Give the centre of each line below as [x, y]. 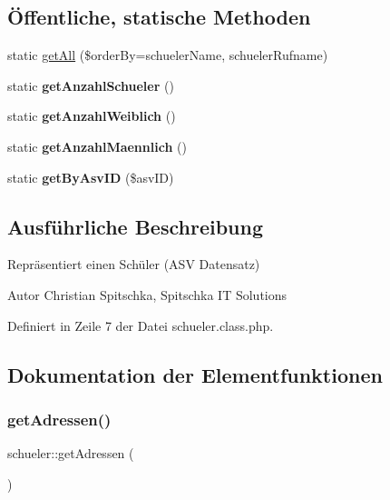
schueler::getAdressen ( [71, 453]
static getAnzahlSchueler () [91, 85]
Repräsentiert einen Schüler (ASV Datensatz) [134, 264]
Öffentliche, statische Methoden [159, 17]
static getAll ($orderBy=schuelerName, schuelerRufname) [168, 55]
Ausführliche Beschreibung [135, 226]
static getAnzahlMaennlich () [97, 146]
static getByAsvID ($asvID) [91, 177]
